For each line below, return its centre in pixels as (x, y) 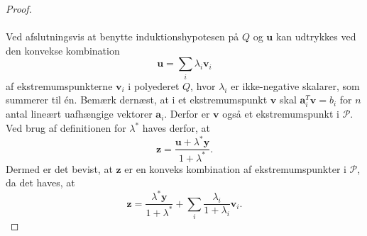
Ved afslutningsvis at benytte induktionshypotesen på (122, 36)
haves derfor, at (176, 128)
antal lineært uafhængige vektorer (79, 114)
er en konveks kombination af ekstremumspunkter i (235, 168)
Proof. (19, 9)
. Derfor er (187, 114)
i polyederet (154, 85)
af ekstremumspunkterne (59, 85)
